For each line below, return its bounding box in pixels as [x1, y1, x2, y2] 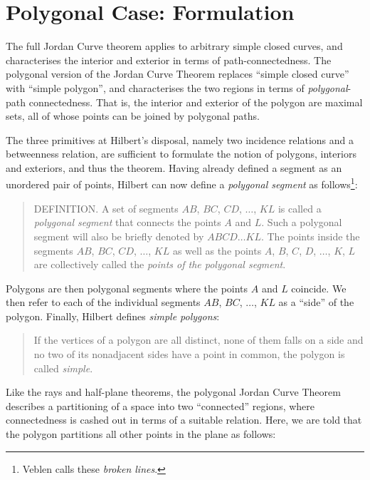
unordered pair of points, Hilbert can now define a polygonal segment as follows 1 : [6, 175, 358, 192]
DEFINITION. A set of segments [33, 200, 179, 215]
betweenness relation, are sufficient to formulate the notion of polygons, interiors [6, 146, 356, 161]
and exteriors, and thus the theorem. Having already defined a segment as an [6, 160, 342, 175]
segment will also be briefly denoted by [33, 228, 204, 243]
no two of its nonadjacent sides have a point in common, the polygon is [33, 347, 345, 362]
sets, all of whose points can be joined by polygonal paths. [6, 108, 260, 123]
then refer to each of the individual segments [6, 295, 201, 310]
